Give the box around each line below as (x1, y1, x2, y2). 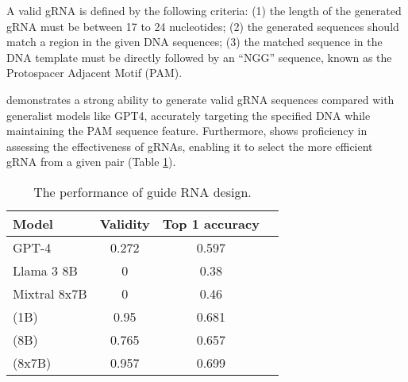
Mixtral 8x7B (13, 284, 87, 303)
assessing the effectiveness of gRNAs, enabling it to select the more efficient (6, 137, 373, 154)
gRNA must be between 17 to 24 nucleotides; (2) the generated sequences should (6, 17, 399, 34)
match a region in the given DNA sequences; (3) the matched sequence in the (6, 33, 383, 50)
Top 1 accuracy (162, 214, 260, 233)
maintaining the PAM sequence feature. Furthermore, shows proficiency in (6, 122, 368, 139)
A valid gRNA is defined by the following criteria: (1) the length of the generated (6, 2, 402, 18)
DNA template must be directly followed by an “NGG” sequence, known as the (6, 48, 392, 65)
